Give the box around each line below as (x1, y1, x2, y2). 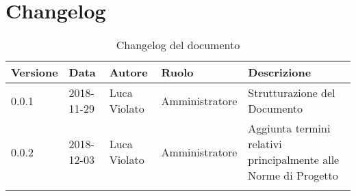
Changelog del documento (116, 37, 240, 53)
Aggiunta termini (248, 120, 331, 137)
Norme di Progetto (248, 167, 338, 184)
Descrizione (248, 64, 311, 81)
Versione (11, 64, 58, 81)
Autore (109, 64, 148, 81)
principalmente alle (248, 152, 340, 168)
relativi (248, 136, 282, 152)
